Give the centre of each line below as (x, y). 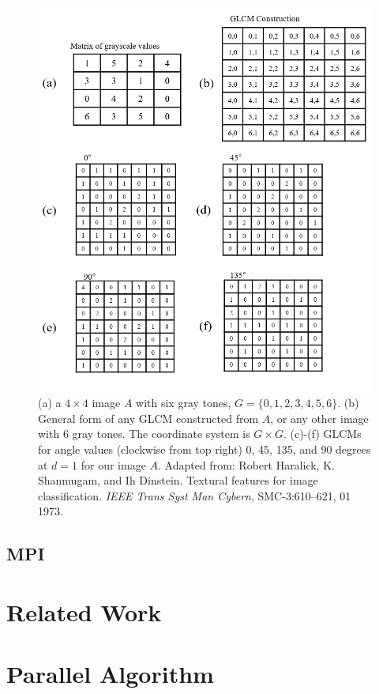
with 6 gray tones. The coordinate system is (144, 434)
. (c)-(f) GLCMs (322, 434)
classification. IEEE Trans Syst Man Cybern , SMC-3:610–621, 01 (195, 495)
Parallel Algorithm (110, 674)
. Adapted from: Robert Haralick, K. (246, 464)
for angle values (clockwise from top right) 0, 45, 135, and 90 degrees (205, 449)
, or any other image (319, 418)
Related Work (84, 611)
